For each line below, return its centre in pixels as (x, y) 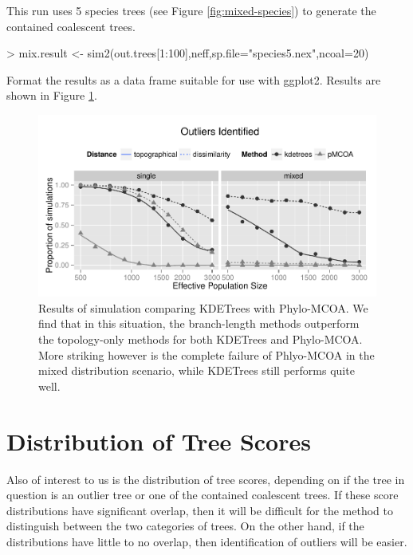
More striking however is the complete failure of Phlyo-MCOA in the (206, 354)
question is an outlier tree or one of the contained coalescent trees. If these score (203, 495)
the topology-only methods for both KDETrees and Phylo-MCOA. (201, 339)
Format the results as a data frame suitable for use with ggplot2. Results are (194, 79)
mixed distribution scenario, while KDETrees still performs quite (197, 370)
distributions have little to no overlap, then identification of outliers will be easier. (207, 541)
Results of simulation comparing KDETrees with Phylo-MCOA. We (203, 307)
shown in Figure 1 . (52, 95)
